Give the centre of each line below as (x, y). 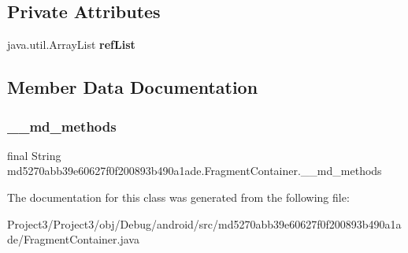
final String (34, 155)
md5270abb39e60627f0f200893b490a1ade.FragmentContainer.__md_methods (195, 171)
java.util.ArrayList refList (71, 45)
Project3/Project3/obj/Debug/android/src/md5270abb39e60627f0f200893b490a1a (204, 223)
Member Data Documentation (133, 87)
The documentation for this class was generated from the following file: (178, 197)
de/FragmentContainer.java (73, 239)
